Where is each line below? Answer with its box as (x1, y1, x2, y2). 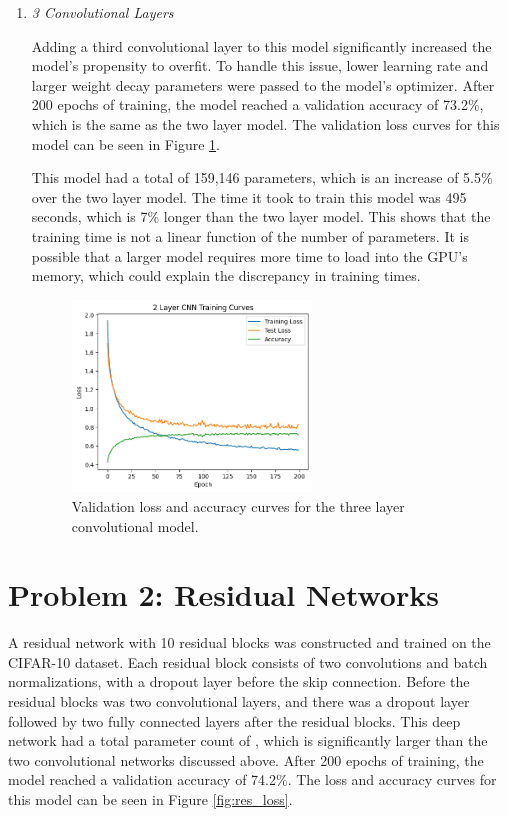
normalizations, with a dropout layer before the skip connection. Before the (8, 671, 470, 692)
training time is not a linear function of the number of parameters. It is (31, 225, 469, 246)
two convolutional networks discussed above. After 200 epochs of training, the (8, 749, 484, 770)
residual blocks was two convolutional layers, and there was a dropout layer (8, 691, 470, 712)
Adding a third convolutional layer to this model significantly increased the (31, 35, 492, 56)
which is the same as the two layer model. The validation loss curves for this (31, 113, 500, 134)
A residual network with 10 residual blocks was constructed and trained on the (8, 632, 491, 653)
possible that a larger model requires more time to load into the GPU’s (31, 245, 468, 266)
